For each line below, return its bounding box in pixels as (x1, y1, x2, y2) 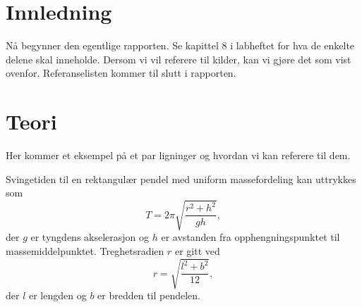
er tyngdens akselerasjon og (30, 230, 150, 244)
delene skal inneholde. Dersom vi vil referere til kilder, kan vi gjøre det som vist (6, 51, 351, 66)
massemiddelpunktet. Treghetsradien (6, 243, 164, 258)
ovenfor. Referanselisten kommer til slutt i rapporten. (6, 65, 236, 80)
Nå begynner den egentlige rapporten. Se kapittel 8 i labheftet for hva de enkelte (6, 38, 355, 53)
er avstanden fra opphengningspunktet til (161, 230, 340, 244)
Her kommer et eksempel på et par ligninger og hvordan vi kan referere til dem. (6, 148, 351, 163)
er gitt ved (174, 243, 220, 258)
